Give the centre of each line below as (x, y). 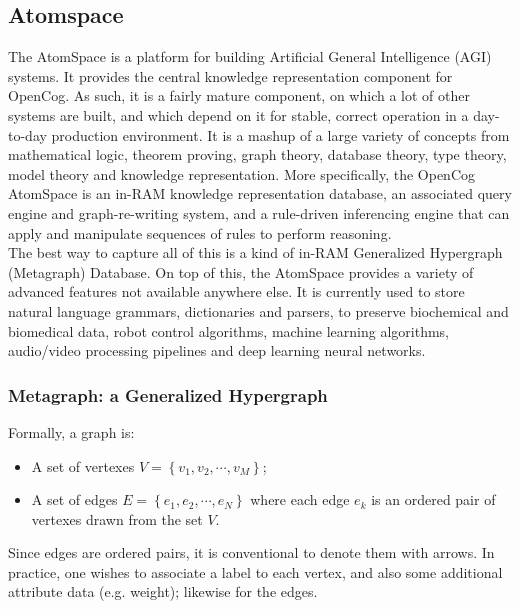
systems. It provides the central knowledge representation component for (230, 75)
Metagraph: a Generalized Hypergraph (168, 394)
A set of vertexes (83, 465)
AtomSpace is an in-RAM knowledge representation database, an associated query (260, 193)
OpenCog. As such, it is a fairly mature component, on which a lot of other (239, 95)
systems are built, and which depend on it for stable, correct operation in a (238, 114)
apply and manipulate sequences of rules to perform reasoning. (200, 232)
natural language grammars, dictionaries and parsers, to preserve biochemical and (258, 310)
